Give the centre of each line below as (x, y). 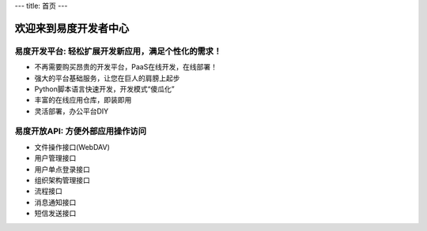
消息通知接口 (55, 202)
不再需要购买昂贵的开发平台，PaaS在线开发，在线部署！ (126, 67)
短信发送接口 (55, 214)
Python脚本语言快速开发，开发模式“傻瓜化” (104, 89)
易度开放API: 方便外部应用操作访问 (80, 132)
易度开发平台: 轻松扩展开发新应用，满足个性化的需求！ (118, 51)
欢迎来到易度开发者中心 (72, 28)
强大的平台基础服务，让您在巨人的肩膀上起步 (107, 78)
